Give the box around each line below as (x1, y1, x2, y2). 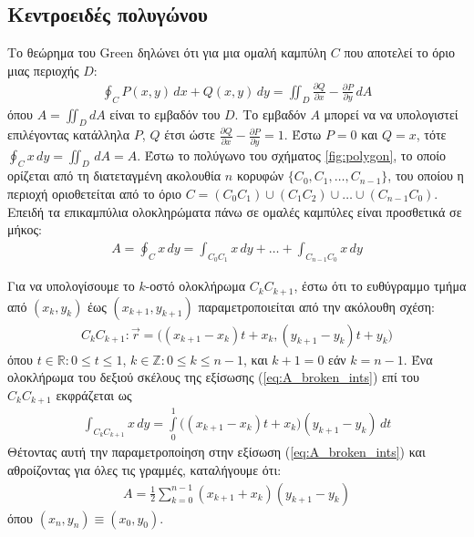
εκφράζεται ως (56, 385, 132, 404)
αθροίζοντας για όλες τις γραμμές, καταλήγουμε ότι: (7, 460, 282, 479)
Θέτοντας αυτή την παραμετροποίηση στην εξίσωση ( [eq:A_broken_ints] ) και (7, 442, 426, 461)
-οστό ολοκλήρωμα (145, 276, 246, 295)
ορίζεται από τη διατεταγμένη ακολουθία (7, 166, 222, 185)
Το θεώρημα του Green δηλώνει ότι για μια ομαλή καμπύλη (7, 43, 327, 62)
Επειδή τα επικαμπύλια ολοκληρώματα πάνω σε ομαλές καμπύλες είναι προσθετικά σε (7, 201, 462, 221)
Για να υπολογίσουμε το (7, 276, 135, 295)
